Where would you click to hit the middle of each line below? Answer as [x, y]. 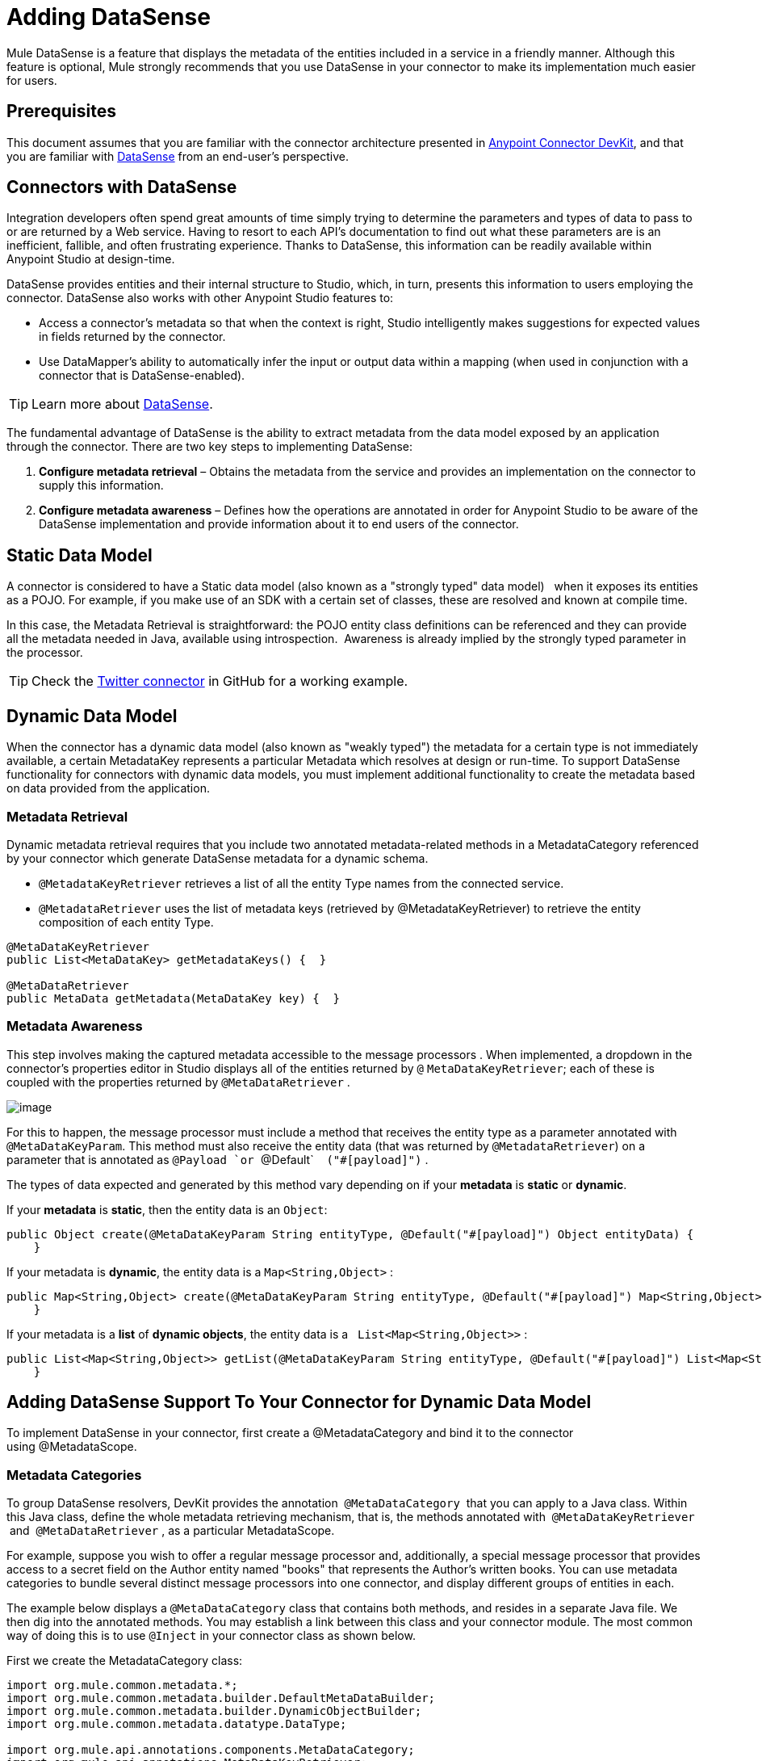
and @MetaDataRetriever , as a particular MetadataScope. [172, 1531]
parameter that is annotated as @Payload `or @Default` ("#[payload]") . [218, 1159]
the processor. [45, 653]
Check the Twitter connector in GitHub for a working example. [220, 681]
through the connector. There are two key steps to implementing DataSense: [210, 447]
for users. [32, 80]
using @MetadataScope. [72, 1447]
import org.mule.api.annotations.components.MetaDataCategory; [211, 1750]
